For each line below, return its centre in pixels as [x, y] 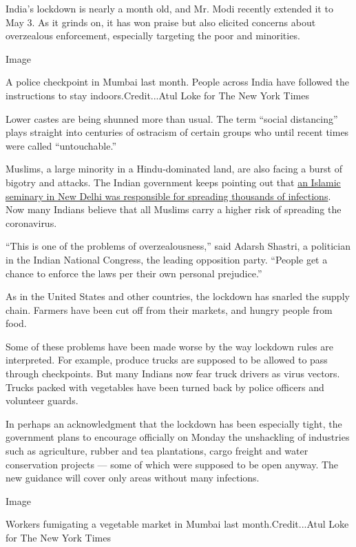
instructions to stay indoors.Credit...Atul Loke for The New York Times [157, 95]
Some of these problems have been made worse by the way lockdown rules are [169, 346]
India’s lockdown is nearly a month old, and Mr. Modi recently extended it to [169, 8]
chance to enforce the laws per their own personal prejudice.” [134, 273]
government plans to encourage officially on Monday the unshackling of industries [178, 437]
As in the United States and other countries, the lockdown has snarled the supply [178, 296]
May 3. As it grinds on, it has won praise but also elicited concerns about [161, 22]
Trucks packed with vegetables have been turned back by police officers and [165, 387]
